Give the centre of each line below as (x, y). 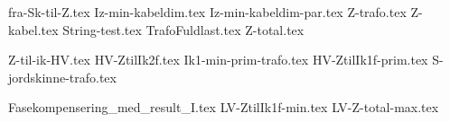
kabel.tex (33, 29)
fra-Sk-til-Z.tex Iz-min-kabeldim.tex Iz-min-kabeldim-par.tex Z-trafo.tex (207, 12)
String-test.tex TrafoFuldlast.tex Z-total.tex (183, 29)
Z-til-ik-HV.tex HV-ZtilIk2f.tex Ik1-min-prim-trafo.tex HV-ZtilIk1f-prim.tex (218, 60)
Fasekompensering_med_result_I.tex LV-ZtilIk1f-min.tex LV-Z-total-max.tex (224, 107)
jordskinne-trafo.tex (62, 77)
